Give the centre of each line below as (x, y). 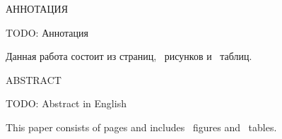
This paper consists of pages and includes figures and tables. (141, 127)
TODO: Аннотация (47, 32)
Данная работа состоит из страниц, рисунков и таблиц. (129, 56)
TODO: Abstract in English (66, 103)
